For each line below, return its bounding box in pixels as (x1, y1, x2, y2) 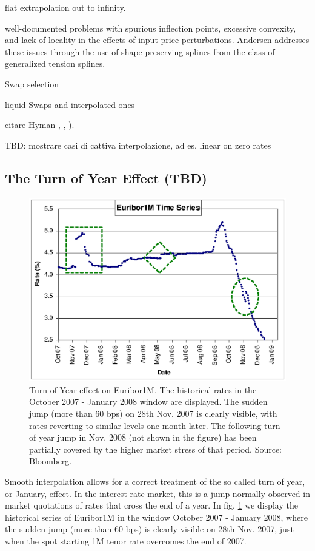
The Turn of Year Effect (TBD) (5, 168, 207, 187)
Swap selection (5, 77, 59, 90)
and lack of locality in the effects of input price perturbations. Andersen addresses (5, 33, 310, 46)
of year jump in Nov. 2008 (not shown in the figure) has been (29, 431, 257, 444)
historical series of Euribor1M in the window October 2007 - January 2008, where (5, 510, 308, 523)
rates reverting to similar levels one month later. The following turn (29, 419, 280, 431)
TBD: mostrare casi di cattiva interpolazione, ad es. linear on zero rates (5, 138, 271, 151)
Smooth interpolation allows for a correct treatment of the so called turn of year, (5, 475, 305, 487)
